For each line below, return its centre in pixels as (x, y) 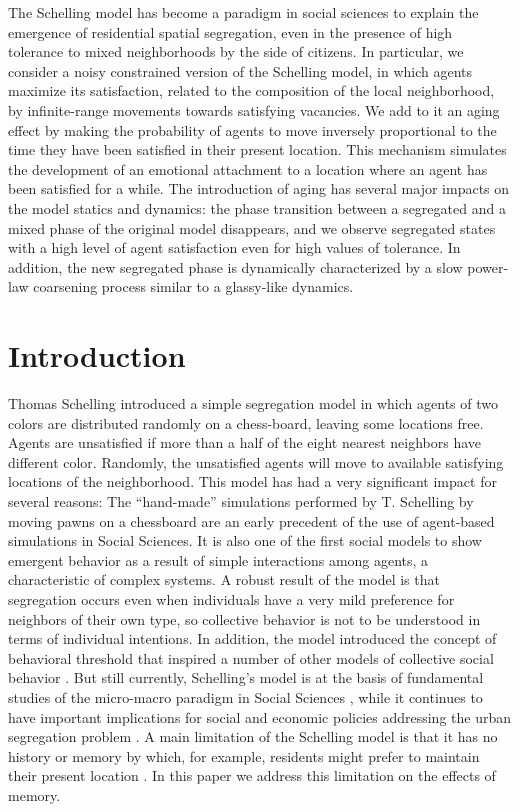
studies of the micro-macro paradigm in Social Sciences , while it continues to (245, 696)
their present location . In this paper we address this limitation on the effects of (252, 775)
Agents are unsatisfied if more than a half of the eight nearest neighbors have (245, 442)
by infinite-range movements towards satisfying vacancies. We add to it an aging (254, 109)
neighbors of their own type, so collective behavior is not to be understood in (244, 618)
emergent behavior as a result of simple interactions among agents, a (218, 559)
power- (488, 266)
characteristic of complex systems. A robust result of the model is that (224, 579)
